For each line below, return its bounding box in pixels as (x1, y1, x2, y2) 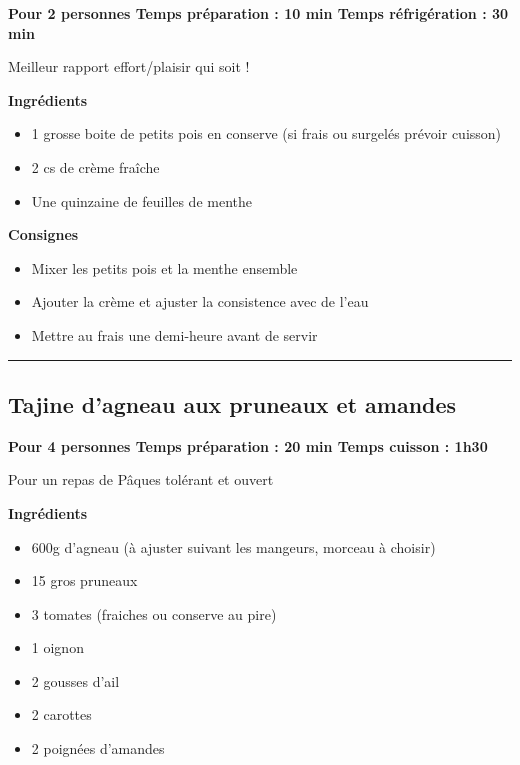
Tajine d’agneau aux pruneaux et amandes (8, 388, 457, 419)
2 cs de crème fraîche (31, 156, 160, 177)
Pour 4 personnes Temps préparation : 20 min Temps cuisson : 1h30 (8, 435, 488, 456)
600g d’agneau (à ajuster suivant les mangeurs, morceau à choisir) (31, 536, 436, 557)
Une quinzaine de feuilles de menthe (31, 190, 252, 211)
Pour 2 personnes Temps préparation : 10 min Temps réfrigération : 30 (8, 3, 509, 23)
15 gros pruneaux (31, 570, 138, 591)
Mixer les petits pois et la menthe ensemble (31, 257, 298, 278)
